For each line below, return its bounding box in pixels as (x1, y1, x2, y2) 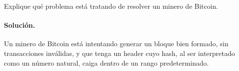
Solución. (4, 20, 35, 30)
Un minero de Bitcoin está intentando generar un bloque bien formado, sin (4, 38, 229, 49)
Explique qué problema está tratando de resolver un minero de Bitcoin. (4, 1, 218, 11)
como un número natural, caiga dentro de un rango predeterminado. (4, 57, 209, 68)
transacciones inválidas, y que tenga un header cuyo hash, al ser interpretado (4, 48, 235, 58)
